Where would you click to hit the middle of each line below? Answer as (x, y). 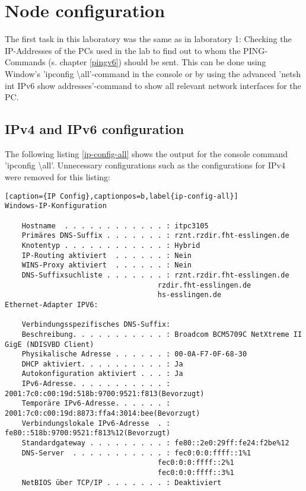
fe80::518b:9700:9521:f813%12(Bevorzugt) (88, 433)
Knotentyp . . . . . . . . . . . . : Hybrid (111, 245)
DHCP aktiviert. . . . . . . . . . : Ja (102, 364)
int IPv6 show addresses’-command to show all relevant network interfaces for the (153, 85)
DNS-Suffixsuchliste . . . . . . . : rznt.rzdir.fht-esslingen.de (155, 275)
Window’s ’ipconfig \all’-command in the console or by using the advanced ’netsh (153, 73)
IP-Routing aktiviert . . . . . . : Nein (106, 255)
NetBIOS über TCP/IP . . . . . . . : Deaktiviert (122, 482)
